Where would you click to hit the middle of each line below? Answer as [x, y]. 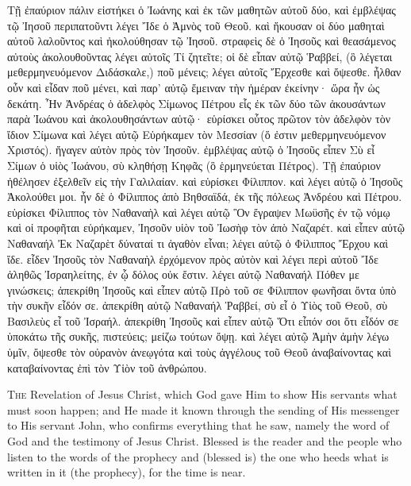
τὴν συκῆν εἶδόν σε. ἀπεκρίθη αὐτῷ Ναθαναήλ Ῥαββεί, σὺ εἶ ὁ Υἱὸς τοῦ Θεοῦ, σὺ [198, 305]
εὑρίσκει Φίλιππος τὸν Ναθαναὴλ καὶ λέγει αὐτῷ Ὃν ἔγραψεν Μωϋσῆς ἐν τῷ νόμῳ [199, 212]
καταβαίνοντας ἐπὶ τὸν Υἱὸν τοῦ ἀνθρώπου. [107, 367]
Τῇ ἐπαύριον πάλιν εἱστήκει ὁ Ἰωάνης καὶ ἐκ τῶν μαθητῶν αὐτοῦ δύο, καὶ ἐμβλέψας [202, 10]
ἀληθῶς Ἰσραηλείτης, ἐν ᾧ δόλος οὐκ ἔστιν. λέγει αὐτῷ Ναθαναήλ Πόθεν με [183, 274]
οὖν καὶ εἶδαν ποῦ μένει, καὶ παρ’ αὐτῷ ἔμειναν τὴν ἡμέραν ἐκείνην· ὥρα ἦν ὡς [194, 87]
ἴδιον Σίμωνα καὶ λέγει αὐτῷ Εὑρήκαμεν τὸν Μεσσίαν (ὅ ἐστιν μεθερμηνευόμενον [197, 134]
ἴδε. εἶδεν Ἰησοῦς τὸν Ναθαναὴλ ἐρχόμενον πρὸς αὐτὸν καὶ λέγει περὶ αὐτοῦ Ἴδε [193, 258]
